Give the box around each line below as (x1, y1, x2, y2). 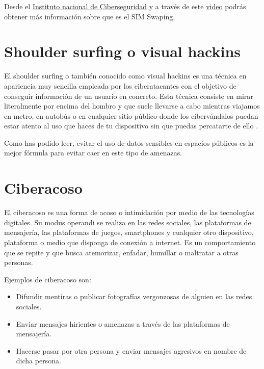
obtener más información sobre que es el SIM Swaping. (4, 11, 175, 21)
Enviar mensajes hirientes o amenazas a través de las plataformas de (16, 318, 230, 329)
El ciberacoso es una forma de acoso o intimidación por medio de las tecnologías (4, 207, 254, 218)
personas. (4, 257, 33, 268)
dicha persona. (16, 355, 61, 366)
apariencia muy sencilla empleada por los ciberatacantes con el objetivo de (4, 80, 236, 91)
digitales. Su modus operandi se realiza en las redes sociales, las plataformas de (4, 217, 251, 227)
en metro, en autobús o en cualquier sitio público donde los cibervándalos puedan (4, 110, 258, 121)
